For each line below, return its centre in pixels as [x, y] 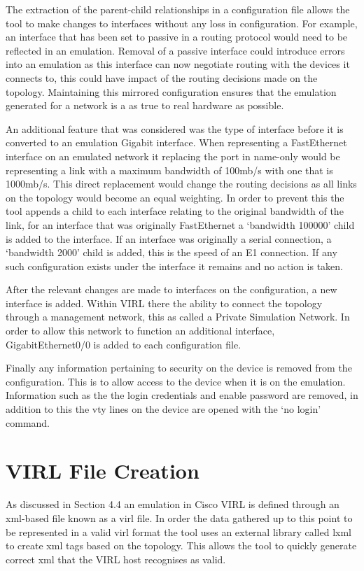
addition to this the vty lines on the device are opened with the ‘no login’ [163, 409]
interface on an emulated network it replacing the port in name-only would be [173, 156]
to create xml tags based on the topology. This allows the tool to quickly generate [181, 545]
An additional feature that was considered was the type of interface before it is [175, 128]
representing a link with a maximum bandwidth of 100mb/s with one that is [169, 170]
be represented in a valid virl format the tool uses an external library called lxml [179, 531]
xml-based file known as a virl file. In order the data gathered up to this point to [179, 517]
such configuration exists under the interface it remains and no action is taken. [174, 266]
